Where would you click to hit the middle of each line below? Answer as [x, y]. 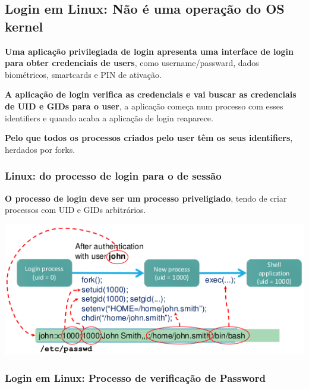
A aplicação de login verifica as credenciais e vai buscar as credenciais [151, 94]
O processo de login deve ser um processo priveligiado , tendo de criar [146, 198]
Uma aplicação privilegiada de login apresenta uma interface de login [149, 51]
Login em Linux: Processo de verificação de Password [135, 377]
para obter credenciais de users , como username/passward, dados [132, 63]
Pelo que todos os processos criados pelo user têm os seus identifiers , [149, 138]
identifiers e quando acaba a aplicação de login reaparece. [109, 117]
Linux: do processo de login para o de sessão [113, 176]
